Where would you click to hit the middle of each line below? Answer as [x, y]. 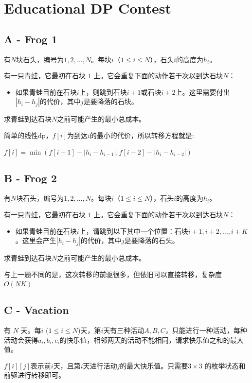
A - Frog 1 [31, 39]
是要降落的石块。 [111, 101]
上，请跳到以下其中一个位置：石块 [134, 231]
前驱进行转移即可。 [35, 375]
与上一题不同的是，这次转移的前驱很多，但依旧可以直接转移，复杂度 [113, 274]
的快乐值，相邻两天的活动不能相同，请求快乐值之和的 [145, 339]
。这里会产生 [36, 240]
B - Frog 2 [30, 178]
